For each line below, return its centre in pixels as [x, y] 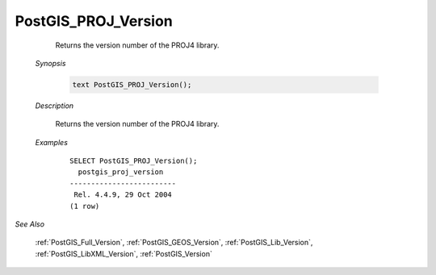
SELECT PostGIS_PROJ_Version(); [134, 161]
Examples [52, 142]
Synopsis [50, 63]
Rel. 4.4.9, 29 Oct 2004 [123, 195]
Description [55, 106]
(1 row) [85, 206]
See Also [29, 224]
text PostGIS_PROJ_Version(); [132, 84]
